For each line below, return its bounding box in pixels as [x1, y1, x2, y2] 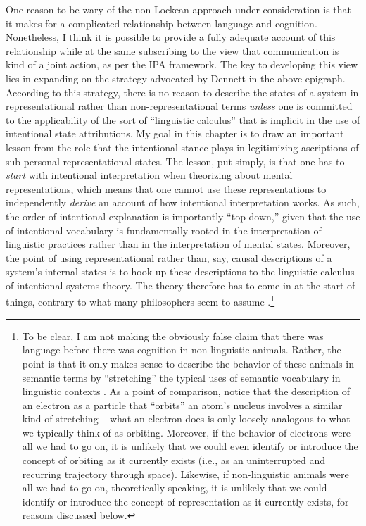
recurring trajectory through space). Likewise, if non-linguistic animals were [22, 466, 349, 481]
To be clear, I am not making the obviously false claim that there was [22, 328, 324, 343]
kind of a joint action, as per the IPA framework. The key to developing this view [6, 57, 358, 72]
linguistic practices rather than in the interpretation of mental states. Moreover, [6, 237, 351, 251]
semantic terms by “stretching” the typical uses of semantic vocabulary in [22, 370, 341, 384]
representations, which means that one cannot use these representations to [6, 181, 327, 196]
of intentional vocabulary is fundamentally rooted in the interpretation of [6, 223, 322, 237]
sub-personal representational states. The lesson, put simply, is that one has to [6, 154, 345, 168]
